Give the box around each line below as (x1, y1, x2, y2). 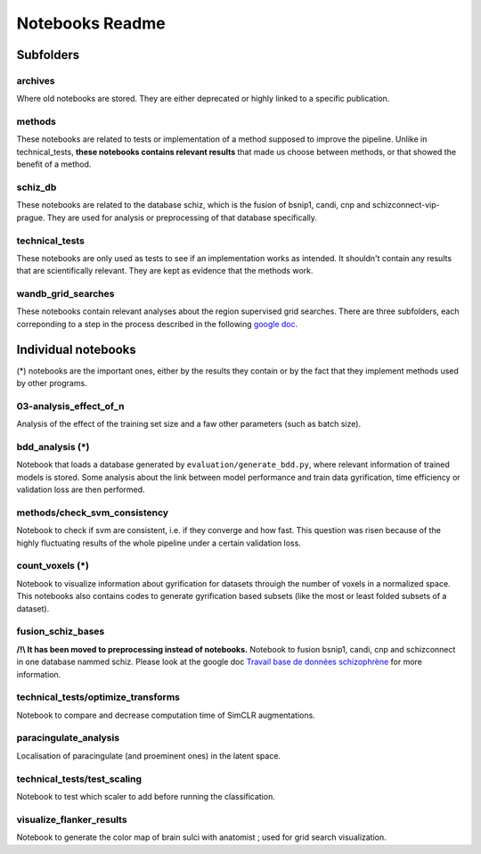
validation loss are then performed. (16, 484, 146, 495)
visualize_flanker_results (16, 813, 128, 825)
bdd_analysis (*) (16, 441, 90, 454)
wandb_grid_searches (16, 288, 115, 300)
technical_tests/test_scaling (16, 772, 143, 784)
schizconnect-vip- (372, 200, 440, 210)
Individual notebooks (16, 341, 137, 357)
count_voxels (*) (16, 560, 89, 572)
